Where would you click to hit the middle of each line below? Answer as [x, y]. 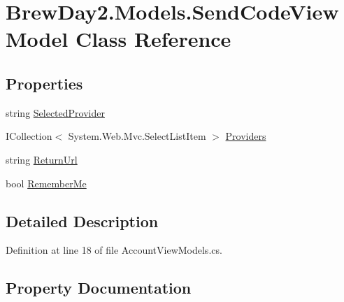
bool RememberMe [46, 183]
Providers [246, 136]
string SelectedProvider [55, 112]
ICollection [29, 136]
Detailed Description [82, 221]
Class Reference [153, 39]
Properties [44, 83]
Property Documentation [99, 288]
